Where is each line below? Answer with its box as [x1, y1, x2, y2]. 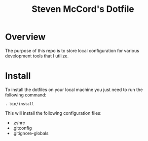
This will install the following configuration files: [5, 110, 102, 116]
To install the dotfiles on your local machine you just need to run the [5, 87, 143, 93]
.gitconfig [12, 125, 32, 131]
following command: [5, 92, 47, 97]
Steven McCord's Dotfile [32, 3, 134, 15]
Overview [5, 31, 46, 43]
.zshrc [12, 120, 26, 126]
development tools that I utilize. [5, 53, 69, 59]
